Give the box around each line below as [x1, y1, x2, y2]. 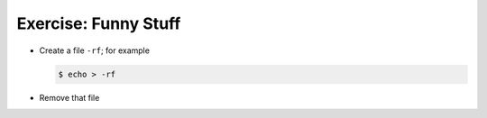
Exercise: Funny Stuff [16, 14, 181, 33]
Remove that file [39, 92, 100, 103]
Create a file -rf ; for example [39, 45, 151, 56]
